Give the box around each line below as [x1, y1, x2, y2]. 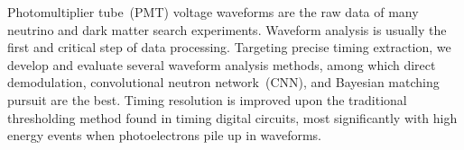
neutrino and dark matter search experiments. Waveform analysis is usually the [7, 20, 447, 39]
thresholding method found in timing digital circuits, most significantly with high [7, 108, 458, 127]
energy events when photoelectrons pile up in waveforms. [7, 126, 321, 145]
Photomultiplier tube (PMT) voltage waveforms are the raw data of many [7, 3, 419, 21]
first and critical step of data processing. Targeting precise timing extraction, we [7, 38, 451, 57]
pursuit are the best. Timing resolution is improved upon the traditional [7, 90, 407, 109]
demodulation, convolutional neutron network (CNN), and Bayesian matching [7, 73, 440, 92]
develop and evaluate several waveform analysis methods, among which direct [7, 55, 436, 74]
